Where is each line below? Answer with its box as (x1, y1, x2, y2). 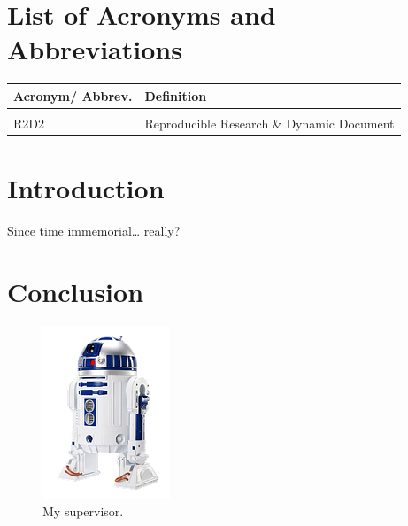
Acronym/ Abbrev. (13, 86, 133, 104)
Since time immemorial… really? (7, 221, 181, 240)
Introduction (7, 170, 165, 206)
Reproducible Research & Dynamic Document (144, 113, 395, 132)
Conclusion (7, 273, 144, 309)
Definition (144, 86, 207, 104)
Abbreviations (7, 31, 182, 67)
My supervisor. (42, 502, 124, 521)
